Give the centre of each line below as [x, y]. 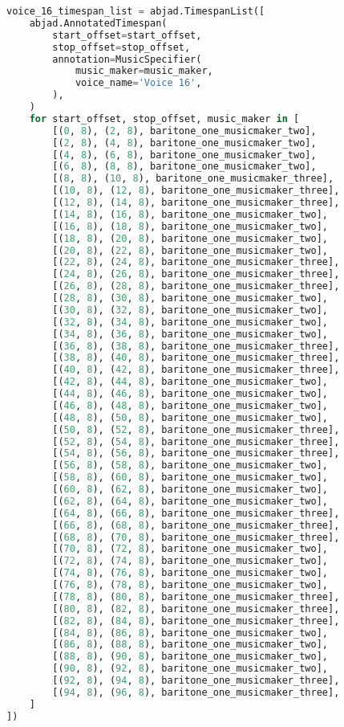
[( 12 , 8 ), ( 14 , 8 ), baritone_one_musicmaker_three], [196, 202]
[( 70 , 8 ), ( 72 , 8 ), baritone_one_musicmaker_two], [190, 549]
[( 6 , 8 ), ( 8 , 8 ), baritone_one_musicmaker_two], [184, 167]
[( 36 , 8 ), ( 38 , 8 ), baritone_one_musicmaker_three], [196, 346]
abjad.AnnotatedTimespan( [98, 23]
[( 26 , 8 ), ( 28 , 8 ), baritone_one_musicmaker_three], [196, 286]
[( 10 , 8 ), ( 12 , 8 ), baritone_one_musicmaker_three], [196, 191]
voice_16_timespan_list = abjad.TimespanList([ [136, 11]
